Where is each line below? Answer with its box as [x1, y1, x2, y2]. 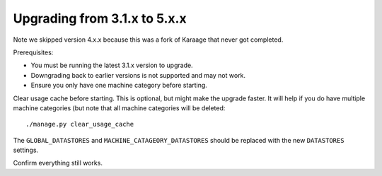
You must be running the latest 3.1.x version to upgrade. [30, 61, 194, 70]
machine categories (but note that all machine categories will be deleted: [13, 103, 226, 112]
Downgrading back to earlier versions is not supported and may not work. [30, 71, 246, 79]
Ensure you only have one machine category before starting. [30, 81, 208, 90]
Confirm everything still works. [13, 159, 103, 168]
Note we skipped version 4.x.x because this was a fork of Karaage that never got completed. [13, 35, 284, 44]
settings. [13, 146, 39, 155]
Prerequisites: [13, 48, 54, 57]
